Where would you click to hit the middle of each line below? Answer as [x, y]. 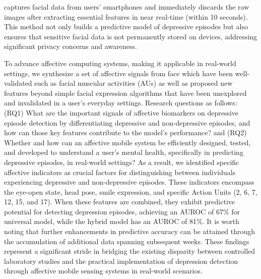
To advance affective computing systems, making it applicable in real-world [120, 63]
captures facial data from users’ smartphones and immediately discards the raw [127, 7]
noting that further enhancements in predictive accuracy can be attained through [130, 231]
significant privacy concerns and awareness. [71, 46]
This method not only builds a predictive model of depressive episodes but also [126, 26]
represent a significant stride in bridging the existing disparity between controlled [130, 251]
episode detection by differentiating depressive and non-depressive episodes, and [127, 122]
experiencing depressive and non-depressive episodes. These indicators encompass [129, 182]
